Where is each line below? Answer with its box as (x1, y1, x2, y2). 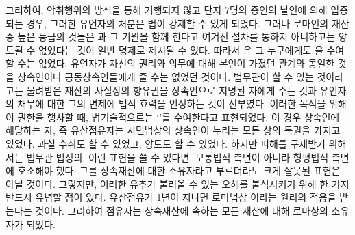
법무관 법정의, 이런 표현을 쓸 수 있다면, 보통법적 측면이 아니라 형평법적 (26, 150, 329, 164)
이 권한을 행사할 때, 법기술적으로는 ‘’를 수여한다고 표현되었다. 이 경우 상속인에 (5, 109, 340, 124)
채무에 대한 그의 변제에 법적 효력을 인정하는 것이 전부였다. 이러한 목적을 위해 (17, 96, 347, 111)
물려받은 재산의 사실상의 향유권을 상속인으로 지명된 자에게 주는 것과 (26, 83, 317, 97)
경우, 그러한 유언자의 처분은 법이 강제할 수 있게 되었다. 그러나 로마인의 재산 (26, 16, 350, 30)
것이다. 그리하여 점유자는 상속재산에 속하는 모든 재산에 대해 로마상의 (35, 203, 328, 217)
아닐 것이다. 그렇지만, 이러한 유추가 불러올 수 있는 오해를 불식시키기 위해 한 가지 (5, 176, 350, 191)
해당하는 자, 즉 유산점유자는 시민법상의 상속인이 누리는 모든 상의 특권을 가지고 (5, 123, 341, 137)
